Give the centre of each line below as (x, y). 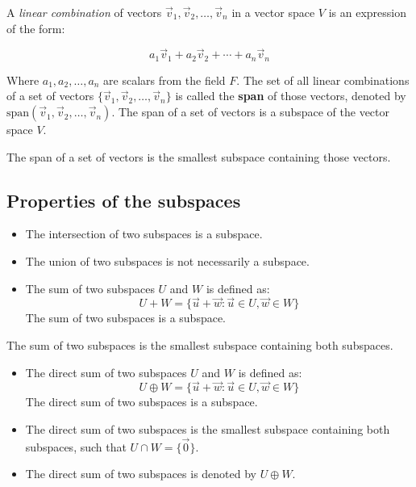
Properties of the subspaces (124, 200)
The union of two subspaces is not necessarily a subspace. (167, 261)
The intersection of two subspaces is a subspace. (144, 234)
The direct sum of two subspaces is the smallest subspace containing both (208, 429)
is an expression (368, 12)
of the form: (36, 28)
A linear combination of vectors (84, 12)
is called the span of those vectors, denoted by (291, 96)
